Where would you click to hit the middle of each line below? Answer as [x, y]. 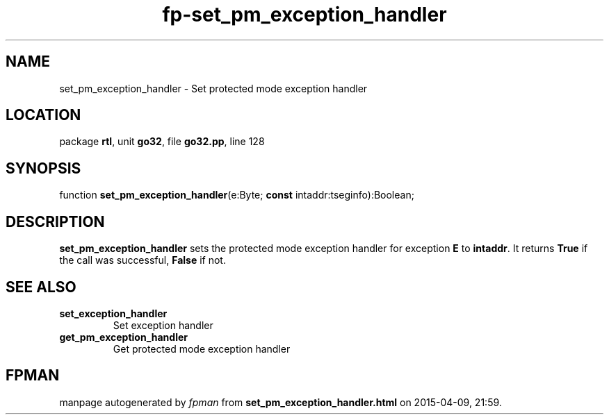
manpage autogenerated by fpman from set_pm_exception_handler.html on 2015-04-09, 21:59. [281, 402]
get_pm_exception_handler [123, 337]
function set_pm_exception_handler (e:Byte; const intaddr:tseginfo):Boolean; [237, 195]
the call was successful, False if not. [143, 260]
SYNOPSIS [43, 168]
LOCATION [43, 115]
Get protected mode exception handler [202, 348]
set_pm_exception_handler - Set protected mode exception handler [213, 88]
